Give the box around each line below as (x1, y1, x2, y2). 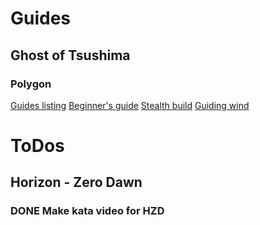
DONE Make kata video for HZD (10, 204, 165, 218)
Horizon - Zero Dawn (10, 174, 143, 191)
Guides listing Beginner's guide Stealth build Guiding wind (10, 99, 250, 111)
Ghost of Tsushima (10, 47, 131, 64)
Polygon (10, 77, 52, 91)
